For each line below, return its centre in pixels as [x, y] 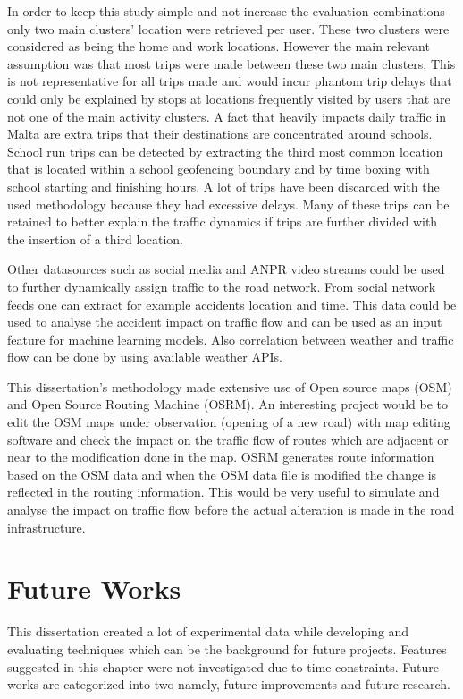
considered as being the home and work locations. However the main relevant [219, 46]
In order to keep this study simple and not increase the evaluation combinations [226, 11]
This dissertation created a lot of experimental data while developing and [208, 631]
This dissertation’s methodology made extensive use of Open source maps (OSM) [230, 386]
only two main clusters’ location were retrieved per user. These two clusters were [228, 28]
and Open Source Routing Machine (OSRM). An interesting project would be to [227, 404]
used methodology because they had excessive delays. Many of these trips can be [228, 204]
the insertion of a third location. [95, 239]
